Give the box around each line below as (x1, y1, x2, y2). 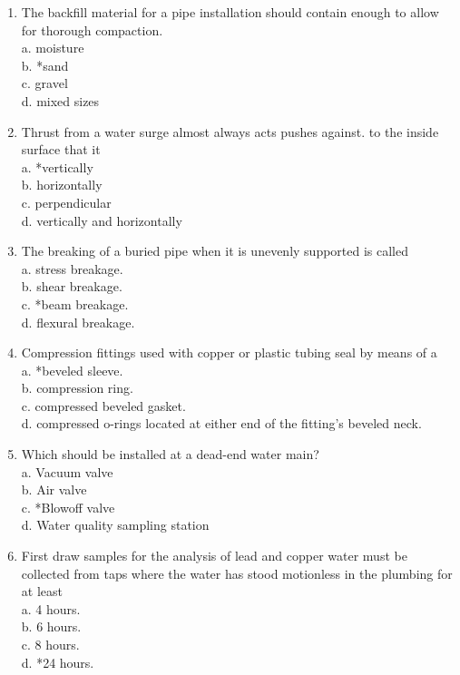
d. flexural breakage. (21, 312, 135, 331)
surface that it (21, 140, 101, 159)
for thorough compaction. (21, 20, 163, 39)
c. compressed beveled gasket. (21, 396, 186, 415)
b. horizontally (21, 175, 103, 194)
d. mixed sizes (21, 91, 100, 110)
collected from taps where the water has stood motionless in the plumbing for (21, 563, 453, 582)
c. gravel (21, 73, 68, 93)
